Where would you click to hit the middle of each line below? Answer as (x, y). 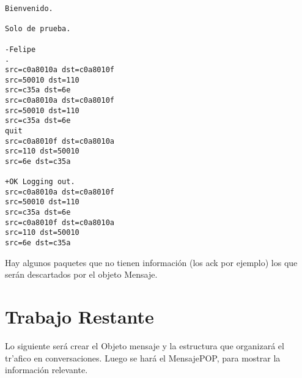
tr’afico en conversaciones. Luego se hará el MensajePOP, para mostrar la (143, 358)
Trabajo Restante (79, 317)
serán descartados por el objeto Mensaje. (81, 274)
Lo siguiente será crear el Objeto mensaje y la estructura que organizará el (145, 346)
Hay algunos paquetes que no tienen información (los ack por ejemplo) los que (151, 262)
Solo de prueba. (38, 29)
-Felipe (20, 49)
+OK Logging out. (40, 182)
